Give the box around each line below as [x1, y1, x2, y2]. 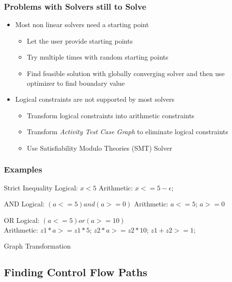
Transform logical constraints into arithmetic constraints [27, 110, 195, 120]
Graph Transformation [4, 241, 71, 251]
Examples [4, 163, 42, 175]
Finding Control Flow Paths [4, 265, 148, 280]
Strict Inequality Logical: [4, 182, 78, 192]
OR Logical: [4, 215, 40, 225]
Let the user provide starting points [27, 35, 133, 46]
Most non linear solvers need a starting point [15, 19, 149, 30]
